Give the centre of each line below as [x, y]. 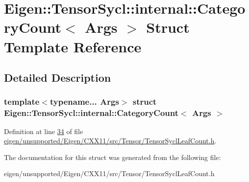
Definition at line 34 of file [44, 131]
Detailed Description [58, 78]
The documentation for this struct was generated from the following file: [112, 157]
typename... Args [84, 102]
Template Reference [73, 46]
